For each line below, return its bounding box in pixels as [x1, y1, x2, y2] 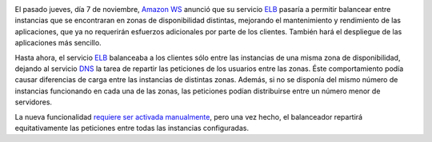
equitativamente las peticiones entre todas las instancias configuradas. [14, 123, 250, 132]
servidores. [14, 97, 52, 107]
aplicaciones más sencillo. [14, 38, 102, 48]
